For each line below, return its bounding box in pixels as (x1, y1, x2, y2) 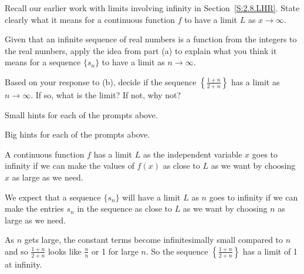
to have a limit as (102, 56, 165, 68)
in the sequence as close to (77, 202, 172, 215)
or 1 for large (92, 245, 139, 257)
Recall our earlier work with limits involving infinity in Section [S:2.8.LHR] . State (5, 2, 300, 14)
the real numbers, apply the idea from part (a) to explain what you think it (5, 44, 277, 56)
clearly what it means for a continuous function (5, 13, 175, 25)
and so (5, 245, 28, 257)
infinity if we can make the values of (5, 159, 134, 172)
